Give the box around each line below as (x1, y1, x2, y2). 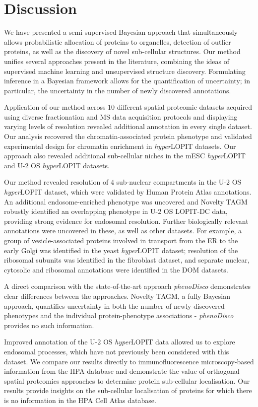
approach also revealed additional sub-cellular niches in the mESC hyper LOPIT (4, 150, 246, 161)
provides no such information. (4, 320, 94, 330)
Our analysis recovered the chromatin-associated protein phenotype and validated (4, 131, 252, 141)
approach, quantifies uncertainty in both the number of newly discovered (4, 300, 225, 311)
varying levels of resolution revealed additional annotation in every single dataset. (4, 121, 252, 132)
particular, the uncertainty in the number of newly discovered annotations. (4, 85, 231, 95)
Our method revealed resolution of (4, 177, 109, 187)
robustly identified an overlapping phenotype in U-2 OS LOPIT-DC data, (4, 206, 228, 216)
